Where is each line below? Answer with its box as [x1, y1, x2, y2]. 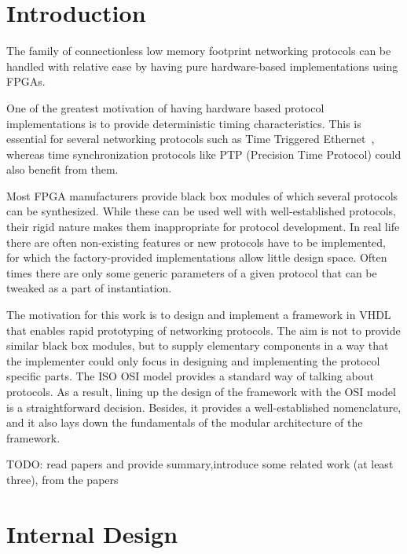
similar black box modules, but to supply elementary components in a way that [6, 337, 389, 354]
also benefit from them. [6, 161, 119, 178]
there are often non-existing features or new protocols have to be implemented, [6, 233, 387, 250]
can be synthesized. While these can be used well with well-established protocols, [6, 203, 396, 219]
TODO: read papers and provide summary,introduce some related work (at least [6, 456, 394, 472]
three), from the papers [6, 471, 119, 487]
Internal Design [6, 517, 178, 549]
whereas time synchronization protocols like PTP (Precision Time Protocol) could [6, 145, 401, 162]
